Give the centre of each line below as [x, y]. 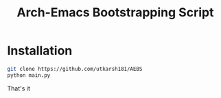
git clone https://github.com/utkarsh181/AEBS [75, 69]
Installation [40, 51]
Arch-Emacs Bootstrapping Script [115, 13]
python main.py [29, 75]
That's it [19, 88]
